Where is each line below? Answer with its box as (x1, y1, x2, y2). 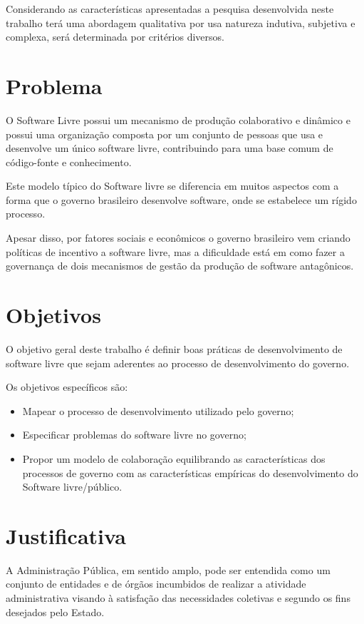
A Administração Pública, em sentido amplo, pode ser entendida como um (6, 562, 331, 577)
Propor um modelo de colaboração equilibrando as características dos (22, 451, 326, 466)
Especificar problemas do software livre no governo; (22, 427, 246, 442)
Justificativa (6, 521, 126, 550)
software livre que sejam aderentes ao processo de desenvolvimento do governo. (6, 355, 350, 370)
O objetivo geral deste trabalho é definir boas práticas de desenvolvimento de (6, 341, 343, 356)
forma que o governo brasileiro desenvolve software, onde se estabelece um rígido (6, 192, 357, 207)
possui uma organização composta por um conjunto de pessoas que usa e (6, 126, 323, 141)
